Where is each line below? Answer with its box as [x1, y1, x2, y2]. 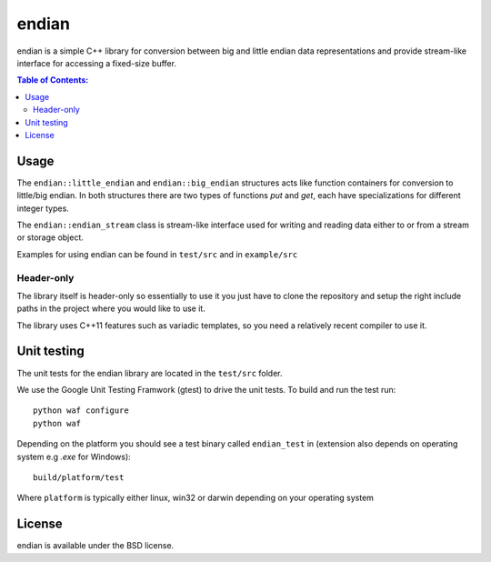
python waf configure [33, 406, 129, 416]
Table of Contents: [16, 75, 89, 85]
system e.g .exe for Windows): [16, 451, 131, 462]
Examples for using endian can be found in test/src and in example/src [16, 248, 298, 259]
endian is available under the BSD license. [16, 540, 175, 551]
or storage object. [16, 232, 84, 243]
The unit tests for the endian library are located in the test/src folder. [16, 367, 283, 378]
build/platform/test [33, 472, 125, 482]
